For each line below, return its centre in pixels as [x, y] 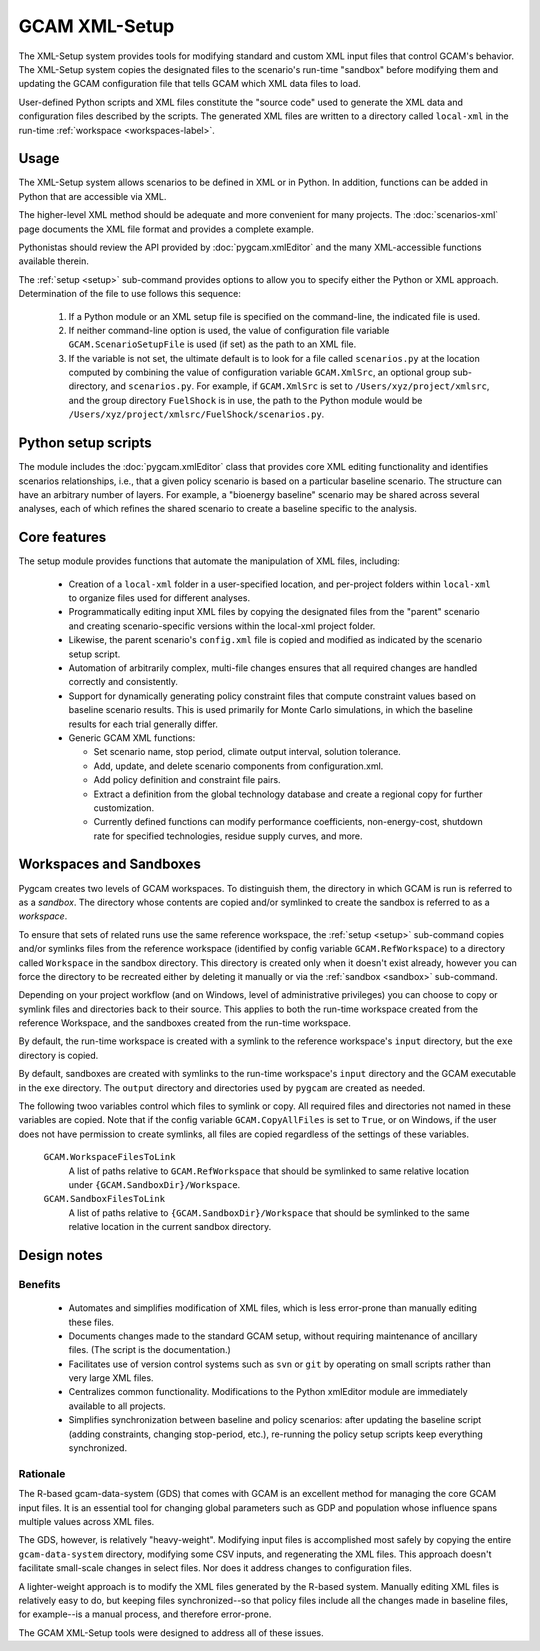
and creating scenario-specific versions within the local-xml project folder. [222, 626]
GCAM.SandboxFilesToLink [104, 1199]
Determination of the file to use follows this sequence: [130, 294]
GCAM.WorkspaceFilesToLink [109, 1157]
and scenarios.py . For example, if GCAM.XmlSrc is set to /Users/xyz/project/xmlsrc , [300, 386]
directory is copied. [58, 1055]
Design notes [61, 1255]
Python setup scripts [85, 443]
